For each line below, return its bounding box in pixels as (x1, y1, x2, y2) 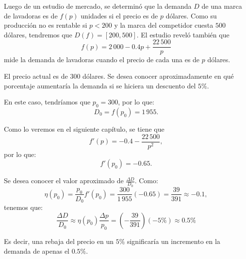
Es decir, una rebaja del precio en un (4, 236, 114, 246)
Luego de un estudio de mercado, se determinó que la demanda (4, 1, 192, 11)
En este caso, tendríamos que (4, 97, 91, 107)
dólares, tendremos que (4, 29, 72, 39)
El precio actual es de (4, 71, 68, 81)
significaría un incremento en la (127, 236, 220, 246)
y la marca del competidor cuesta (114, 20, 213, 30)
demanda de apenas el (4, 245, 70, 256)
